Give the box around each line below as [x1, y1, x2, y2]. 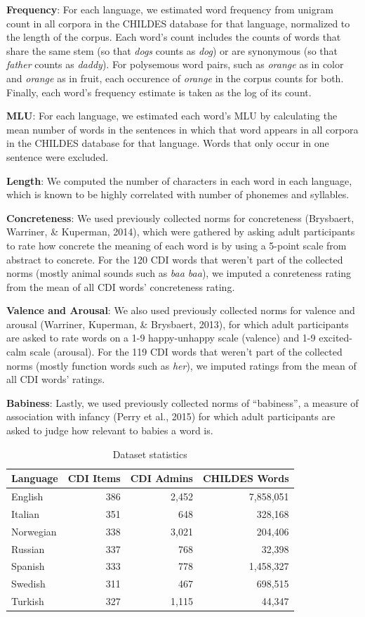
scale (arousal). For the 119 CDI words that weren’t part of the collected [29, 344, 343, 359]
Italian [11, 506, 40, 521]
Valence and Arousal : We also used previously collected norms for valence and [6, 303, 355, 318]
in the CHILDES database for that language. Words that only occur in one [6, 136, 329, 150]
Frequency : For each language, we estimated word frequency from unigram [6, 2, 333, 16]
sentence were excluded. [6, 149, 109, 164]
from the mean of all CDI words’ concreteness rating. [6, 279, 235, 294]
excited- [319, 330, 353, 345]
